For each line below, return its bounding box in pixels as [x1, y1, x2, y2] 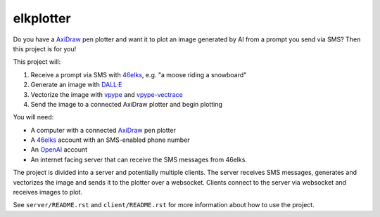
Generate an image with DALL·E [30, 81, 122, 89]
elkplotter [13, 11, 71, 26]
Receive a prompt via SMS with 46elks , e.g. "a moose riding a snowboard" [30, 70, 247, 79]
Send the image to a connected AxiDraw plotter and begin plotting [30, 100, 223, 108]
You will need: [13, 113, 54, 121]
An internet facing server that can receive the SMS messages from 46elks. [30, 155, 248, 164]
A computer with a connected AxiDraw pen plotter [30, 126, 176, 134]
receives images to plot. [13, 188, 83, 197]
